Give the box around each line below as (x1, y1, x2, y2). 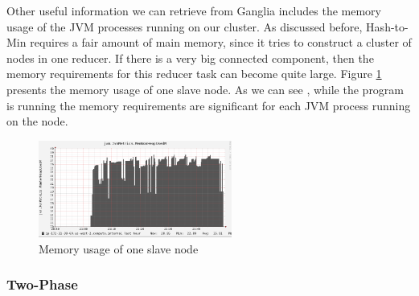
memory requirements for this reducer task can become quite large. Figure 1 (6, 65, 382, 82)
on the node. (6, 113, 68, 129)
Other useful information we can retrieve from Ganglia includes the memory (6, 2, 381, 18)
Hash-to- (366, 18, 409, 35)
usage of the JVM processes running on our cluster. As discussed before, (6, 18, 363, 35)
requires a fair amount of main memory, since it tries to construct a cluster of (30, 34, 412, 51)
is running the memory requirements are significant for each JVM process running (6, 97, 411, 113)
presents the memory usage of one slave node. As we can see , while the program (6, 80, 405, 97)
